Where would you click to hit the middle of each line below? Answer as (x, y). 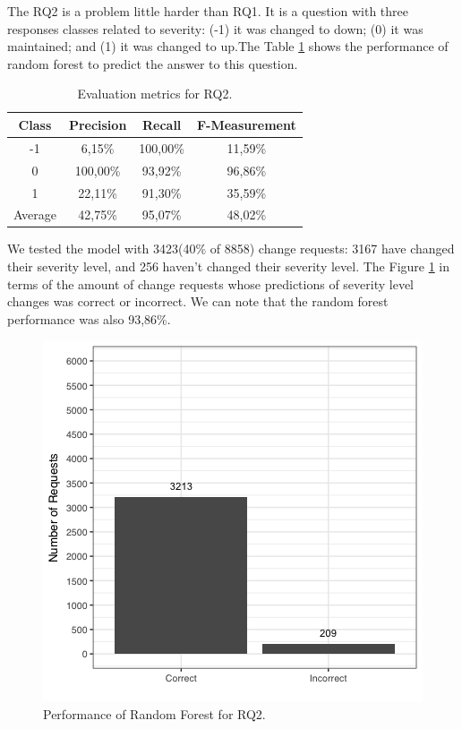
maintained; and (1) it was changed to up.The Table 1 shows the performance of (228, 46)
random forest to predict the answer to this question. (153, 63)
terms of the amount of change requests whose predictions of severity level (211, 283)
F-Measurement (246, 124)
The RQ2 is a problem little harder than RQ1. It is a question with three (208, 11)
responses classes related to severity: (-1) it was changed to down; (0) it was (215, 28)
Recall (162, 124)
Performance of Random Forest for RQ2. (154, 714)
